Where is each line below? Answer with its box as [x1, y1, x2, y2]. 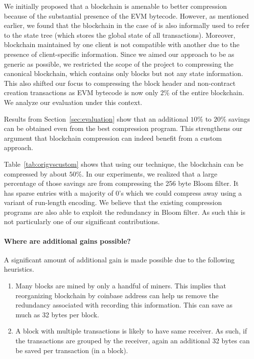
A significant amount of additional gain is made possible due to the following [4, 254, 235, 264]
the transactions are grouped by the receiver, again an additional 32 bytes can [15, 335, 250, 346]
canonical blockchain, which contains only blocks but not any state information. [4, 68, 243, 78]
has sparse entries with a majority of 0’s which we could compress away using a [4, 187, 242, 198]
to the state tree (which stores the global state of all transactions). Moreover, [4, 29, 235, 40]
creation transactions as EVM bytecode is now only [4, 87, 159, 98]
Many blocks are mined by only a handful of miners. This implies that [15, 281, 226, 291]
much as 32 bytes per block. [15, 309, 99, 319]
